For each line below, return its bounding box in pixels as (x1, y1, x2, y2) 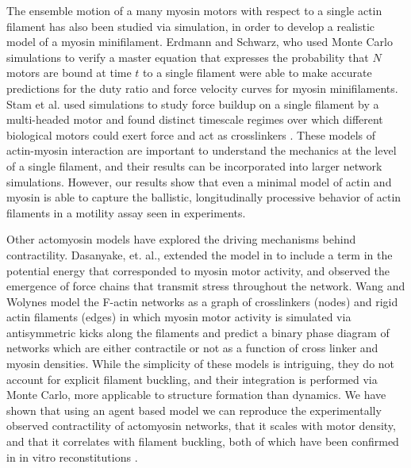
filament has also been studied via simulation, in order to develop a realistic (6, 17, 375, 34)
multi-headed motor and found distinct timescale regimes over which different (6, 111, 383, 128)
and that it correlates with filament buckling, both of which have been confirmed (6, 433, 399, 450)
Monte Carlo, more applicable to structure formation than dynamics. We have (6, 386, 386, 403)
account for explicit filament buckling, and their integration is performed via (6, 370, 378, 387)
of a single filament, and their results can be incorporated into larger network (6, 157, 382, 174)
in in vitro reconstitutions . (6, 448, 138, 465)
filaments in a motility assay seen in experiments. (6, 204, 246, 221)
